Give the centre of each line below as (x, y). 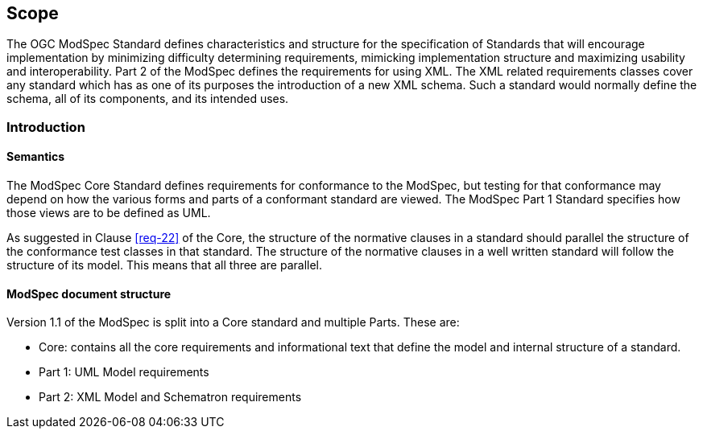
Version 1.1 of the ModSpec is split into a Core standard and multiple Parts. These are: (233, 322)
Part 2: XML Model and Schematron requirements (170, 397)
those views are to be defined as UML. (109, 213)
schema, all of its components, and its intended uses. (148, 99)
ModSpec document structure (89, 293)
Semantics (36, 157)
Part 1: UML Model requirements (124, 372)
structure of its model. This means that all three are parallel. (165, 265)
